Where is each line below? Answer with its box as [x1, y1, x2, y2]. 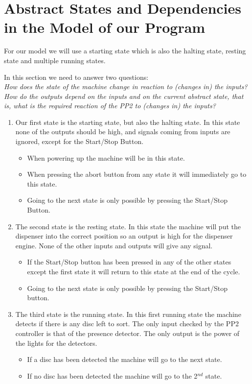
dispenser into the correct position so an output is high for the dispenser [15, 231, 233, 241]
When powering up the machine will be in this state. [27, 152, 185, 163]
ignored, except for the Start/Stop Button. [15, 136, 144, 146]
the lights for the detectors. [15, 337, 97, 348]
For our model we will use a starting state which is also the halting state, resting [4, 46, 246, 56]
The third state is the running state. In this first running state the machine [15, 309, 241, 319]
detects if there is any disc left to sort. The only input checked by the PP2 [15, 318, 239, 329]
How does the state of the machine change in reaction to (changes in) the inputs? [4, 81, 248, 92]
